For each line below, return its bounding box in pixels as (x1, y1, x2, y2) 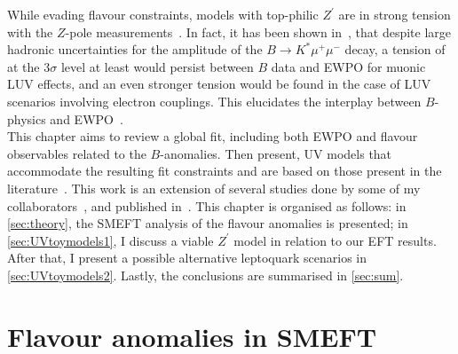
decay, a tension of (344, 40, 446, 59)
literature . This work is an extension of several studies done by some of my (7, 178, 421, 197)
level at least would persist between (60, 57, 254, 75)
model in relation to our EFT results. (233, 231, 437, 249)
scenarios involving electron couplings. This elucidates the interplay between (7, 91, 422, 110)
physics (7, 109, 46, 128)
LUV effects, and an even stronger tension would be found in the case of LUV (7, 75, 431, 93)
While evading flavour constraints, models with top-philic (7, 5, 319, 23)
